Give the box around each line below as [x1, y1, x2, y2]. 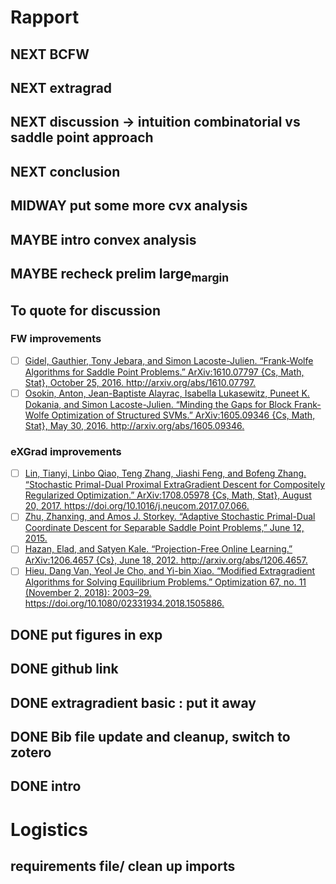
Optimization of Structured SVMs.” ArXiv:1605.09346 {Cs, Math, [51, 409, 316, 421]
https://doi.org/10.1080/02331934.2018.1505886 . [24, 597, 225, 610]
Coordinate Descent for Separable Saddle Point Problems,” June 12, [24, 522, 305, 534]
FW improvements [10, 332, 102, 346]
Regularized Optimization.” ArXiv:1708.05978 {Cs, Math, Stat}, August [24, 489, 312, 501]
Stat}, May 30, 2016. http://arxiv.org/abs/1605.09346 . [24, 419, 245, 431]
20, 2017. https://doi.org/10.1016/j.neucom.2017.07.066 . [24, 500, 250, 512]
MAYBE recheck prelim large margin [10, 265, 230, 285]
